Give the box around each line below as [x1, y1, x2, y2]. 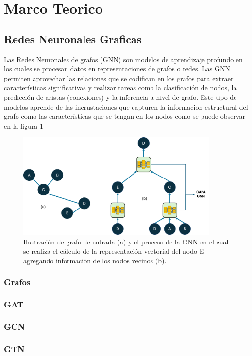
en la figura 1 [4, 120, 43, 130]
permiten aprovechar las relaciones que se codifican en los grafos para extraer [4, 73, 234, 83]
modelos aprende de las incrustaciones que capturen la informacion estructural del [4, 101, 248, 112]
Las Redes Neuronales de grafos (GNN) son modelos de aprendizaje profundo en [4, 54, 243, 64]
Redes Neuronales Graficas [4, 31, 142, 46]
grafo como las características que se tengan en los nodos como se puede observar [4, 111, 245, 121]
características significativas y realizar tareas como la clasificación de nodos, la [4, 82, 237, 93]
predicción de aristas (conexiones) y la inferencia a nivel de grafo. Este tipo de [4, 92, 237, 102]
